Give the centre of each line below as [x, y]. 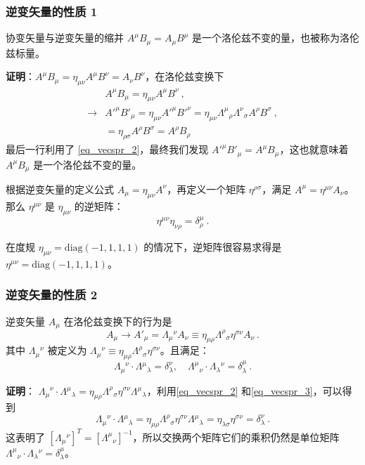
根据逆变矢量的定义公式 [60, 189]
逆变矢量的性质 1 [52, 11]
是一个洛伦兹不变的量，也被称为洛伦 [276, 38]
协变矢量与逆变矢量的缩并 [65, 38]
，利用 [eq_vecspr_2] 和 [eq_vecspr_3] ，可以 [244, 390]
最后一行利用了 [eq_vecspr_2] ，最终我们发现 [107, 149]
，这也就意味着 [314, 149]
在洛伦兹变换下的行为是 [118, 321]
